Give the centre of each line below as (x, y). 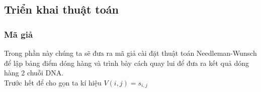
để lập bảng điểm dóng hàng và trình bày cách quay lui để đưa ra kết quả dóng (127, 63)
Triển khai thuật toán (61, 9)
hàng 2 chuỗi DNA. (34, 73)
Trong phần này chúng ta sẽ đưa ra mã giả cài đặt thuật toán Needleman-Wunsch (130, 53)
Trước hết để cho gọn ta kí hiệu (53, 82)
